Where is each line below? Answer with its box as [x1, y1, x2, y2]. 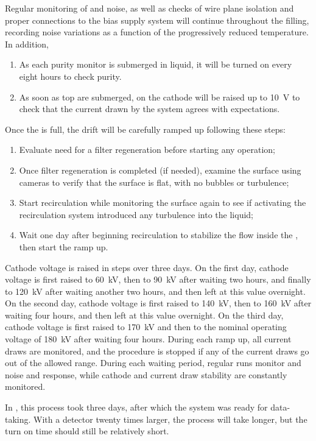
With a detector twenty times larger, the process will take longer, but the [33, 412, 307, 425]
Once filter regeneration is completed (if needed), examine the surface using [19, 163, 301, 176]
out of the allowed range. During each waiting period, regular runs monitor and [5, 356, 301, 369]
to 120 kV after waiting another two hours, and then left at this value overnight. [5, 284, 306, 297]
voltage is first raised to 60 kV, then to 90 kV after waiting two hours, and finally [5, 273, 311, 286]
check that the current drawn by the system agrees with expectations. [19, 102, 280, 115]
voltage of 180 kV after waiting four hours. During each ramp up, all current [5, 333, 292, 345]
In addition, [5, 37, 49, 50]
